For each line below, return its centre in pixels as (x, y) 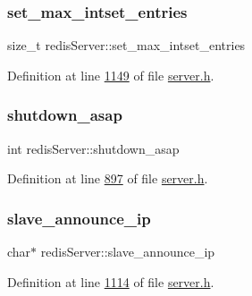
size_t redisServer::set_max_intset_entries (126, 45)
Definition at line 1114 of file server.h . (111, 281)
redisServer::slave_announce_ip (128, 252)
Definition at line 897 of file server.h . (108, 178)
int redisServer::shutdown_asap (93, 148)
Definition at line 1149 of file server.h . (111, 75)
